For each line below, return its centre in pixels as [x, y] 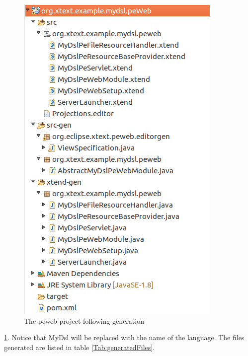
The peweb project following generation [84, 320]
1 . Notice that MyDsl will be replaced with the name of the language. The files [124, 337]
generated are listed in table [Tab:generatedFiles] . [80, 347]
